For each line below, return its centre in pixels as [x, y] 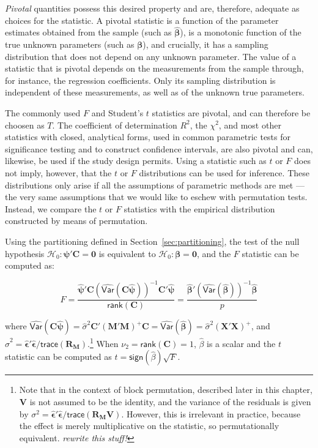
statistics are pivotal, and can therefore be [231, 112]
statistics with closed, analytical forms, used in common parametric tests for [148, 137]
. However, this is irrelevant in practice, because [211, 413]
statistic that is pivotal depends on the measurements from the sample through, [154, 68]
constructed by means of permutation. [76, 221]
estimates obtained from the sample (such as [88, 32]
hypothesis [25, 253]
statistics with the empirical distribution [199, 208]
